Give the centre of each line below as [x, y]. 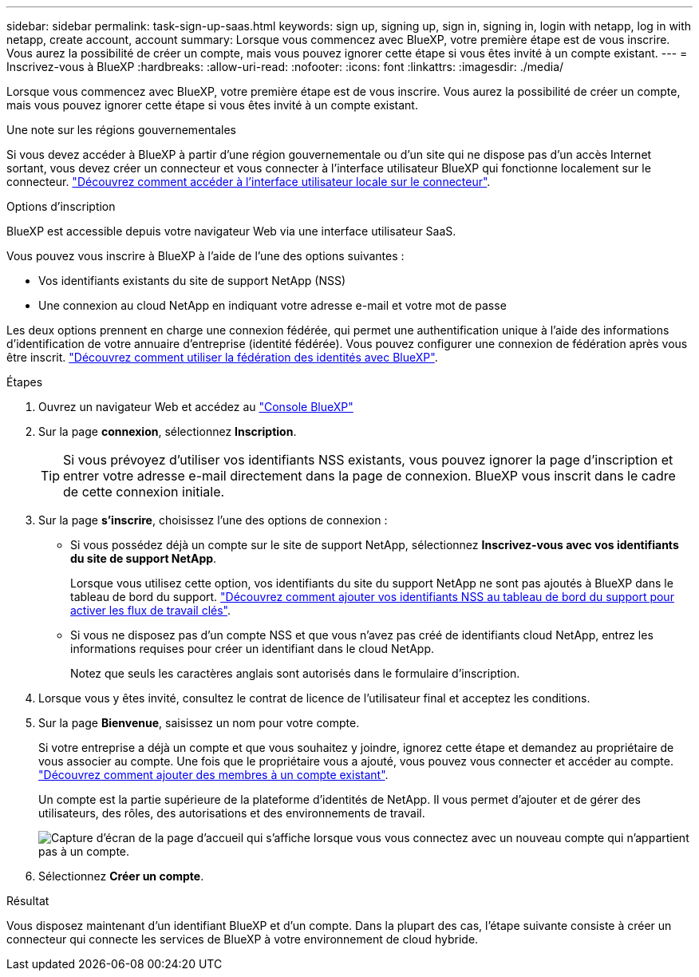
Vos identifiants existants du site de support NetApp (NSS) [192, 281]
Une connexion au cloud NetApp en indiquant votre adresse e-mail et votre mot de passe [272, 305]
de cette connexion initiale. [144, 492]
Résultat [28, 901]
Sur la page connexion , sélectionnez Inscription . [168, 431]
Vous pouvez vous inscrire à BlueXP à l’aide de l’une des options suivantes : [205, 256]
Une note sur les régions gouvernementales [122, 130]
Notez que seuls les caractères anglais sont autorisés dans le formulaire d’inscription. [295, 673]
